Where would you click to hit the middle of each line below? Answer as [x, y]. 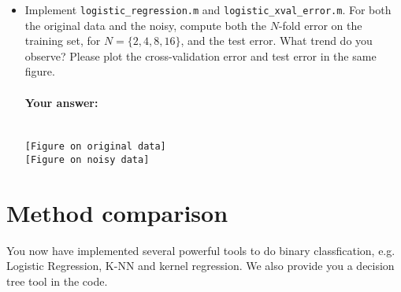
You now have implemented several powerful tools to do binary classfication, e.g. [201, 250]
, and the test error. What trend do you [277, 41]
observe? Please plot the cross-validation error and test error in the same [200, 55]
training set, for [63, 41]
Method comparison [117, 212]
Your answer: [61, 102]
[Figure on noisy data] [87, 160]
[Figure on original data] [95, 147]
